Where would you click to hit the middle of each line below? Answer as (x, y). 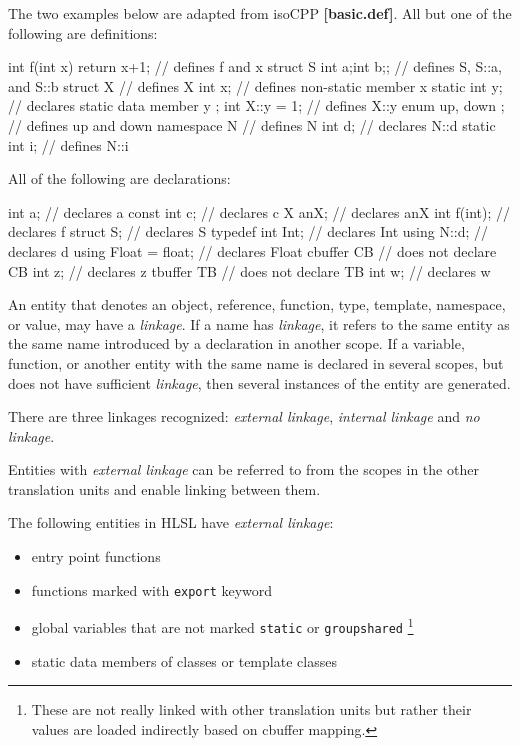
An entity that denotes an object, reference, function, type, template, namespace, (257, 304)
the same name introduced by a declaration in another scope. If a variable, (236, 343)
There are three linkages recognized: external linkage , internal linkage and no (244, 416)
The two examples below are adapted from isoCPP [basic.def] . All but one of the (260, 13)
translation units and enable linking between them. (164, 488)
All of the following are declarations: (119, 178)
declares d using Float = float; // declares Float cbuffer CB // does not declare (252, 250)
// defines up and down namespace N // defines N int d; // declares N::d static (252, 124)
